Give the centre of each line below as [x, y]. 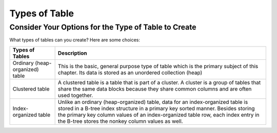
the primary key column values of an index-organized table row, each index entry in [159, 115]
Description [72, 53]
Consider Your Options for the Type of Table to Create [103, 27]
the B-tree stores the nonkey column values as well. [120, 121]
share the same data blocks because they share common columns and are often [155, 88]
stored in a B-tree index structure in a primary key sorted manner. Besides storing [156, 108]
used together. [75, 95]
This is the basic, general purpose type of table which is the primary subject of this [158, 66]
